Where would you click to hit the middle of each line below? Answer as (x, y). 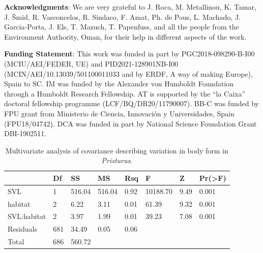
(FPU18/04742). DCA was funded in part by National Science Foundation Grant (130, 123)
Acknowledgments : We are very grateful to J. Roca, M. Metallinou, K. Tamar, (130, 7)
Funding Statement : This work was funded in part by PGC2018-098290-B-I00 (129, 54)
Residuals (22, 229)
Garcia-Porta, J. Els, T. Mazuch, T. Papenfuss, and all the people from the (122, 27)
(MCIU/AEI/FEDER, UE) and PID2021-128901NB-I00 (91, 63)
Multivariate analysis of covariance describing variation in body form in (117, 150)
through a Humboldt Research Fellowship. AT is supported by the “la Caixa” (125, 93)
